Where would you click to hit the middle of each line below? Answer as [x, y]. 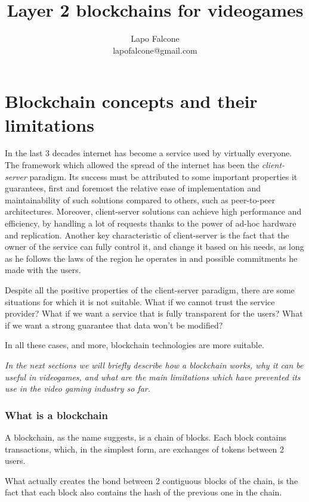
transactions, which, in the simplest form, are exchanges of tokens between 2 [144, 449]
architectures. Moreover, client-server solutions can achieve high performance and [153, 211]
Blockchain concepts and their [131, 101]
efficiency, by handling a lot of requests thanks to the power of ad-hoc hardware [151, 223]
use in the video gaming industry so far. [78, 388]
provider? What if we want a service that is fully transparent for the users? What [154, 313]
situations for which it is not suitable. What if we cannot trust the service [140, 301]
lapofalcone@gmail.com [155, 50]
